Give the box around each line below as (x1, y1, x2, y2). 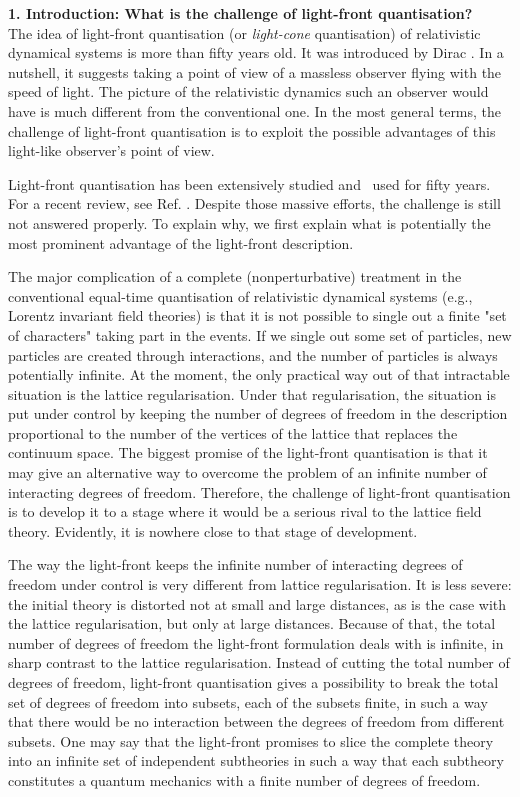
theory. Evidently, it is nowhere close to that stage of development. (8, 520, 418, 541)
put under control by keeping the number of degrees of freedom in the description (8, 403, 508, 424)
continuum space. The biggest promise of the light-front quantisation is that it (8, 442, 488, 463)
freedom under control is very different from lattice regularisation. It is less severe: (8, 574, 512, 595)
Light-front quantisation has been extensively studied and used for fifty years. (8, 173, 491, 194)
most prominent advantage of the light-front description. (8, 232, 354, 253)
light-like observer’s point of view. (8, 140, 215, 161)
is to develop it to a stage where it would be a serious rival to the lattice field (8, 501, 482, 522)
